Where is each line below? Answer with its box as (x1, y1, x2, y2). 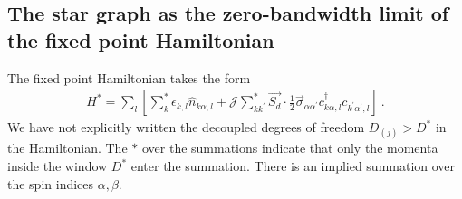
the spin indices (7, 174, 94, 193)
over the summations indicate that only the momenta (141, 138, 438, 157)
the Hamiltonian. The (7, 138, 128, 157)
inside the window (7, 156, 108, 175)
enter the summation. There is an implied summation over (130, 156, 456, 175)
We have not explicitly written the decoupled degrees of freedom (7, 118, 365, 137)
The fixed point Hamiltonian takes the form (7, 68, 251, 87)
